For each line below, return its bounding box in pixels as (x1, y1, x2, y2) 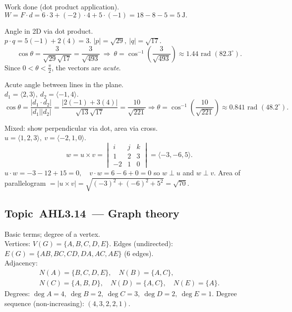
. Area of (214, 167, 240, 178)
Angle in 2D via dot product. (4, 25, 93, 36)
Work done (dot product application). (4, 1, 119, 11)
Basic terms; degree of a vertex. (4, 228, 100, 239)
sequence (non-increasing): (4, 298, 84, 308)
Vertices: (4, 238, 31, 249)
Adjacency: (4, 258, 38, 268)
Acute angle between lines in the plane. (4, 79, 124, 89)
